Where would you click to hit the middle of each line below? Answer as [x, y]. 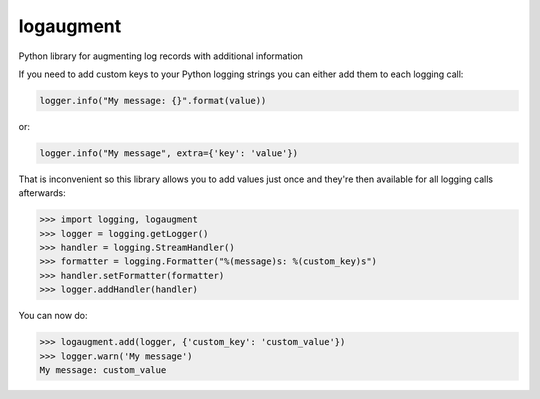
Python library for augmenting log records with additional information [161, 56]
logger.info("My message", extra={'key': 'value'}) [169, 153]
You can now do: [53, 316]
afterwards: [42, 193]
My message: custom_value [103, 369]
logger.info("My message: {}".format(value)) [153, 100]
